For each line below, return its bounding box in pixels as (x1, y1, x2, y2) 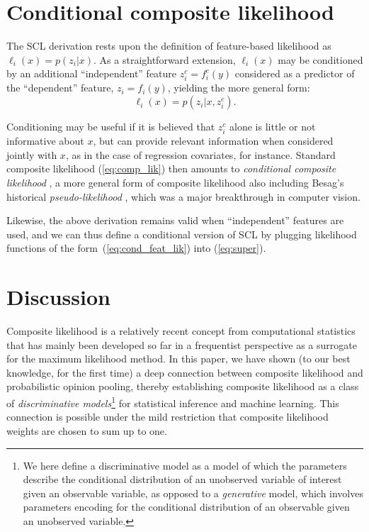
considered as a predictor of (234, 66, 355, 81)
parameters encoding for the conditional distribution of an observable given (23, 499, 350, 514)
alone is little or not (229, 119, 316, 134)
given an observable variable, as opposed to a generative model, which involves (23, 485, 363, 500)
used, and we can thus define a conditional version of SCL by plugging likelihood (6, 226, 357, 241)
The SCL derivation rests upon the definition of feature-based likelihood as (6, 38, 331, 53)
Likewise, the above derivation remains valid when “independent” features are (6, 213, 344, 228)
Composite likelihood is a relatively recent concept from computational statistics (6, 323, 356, 338)
